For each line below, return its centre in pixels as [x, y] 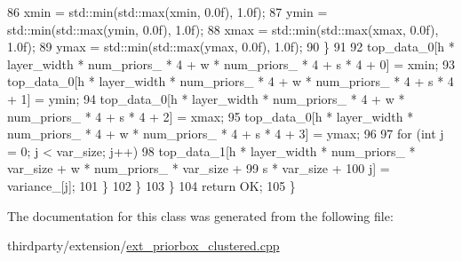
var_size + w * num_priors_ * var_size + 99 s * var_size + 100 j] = [199, 168]
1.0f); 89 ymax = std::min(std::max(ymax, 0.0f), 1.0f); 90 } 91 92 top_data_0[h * [231, 47]
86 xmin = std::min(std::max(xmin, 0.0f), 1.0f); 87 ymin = [167, 12]
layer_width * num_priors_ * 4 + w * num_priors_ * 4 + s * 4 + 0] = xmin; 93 [231, 63]
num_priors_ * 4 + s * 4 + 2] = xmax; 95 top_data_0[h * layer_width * [211, 116]
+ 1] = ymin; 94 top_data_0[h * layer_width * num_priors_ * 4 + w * [206, 98]
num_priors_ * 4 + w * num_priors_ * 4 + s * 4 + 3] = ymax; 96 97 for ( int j [226, 134]
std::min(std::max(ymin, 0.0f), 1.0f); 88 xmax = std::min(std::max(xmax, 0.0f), [223, 29]
